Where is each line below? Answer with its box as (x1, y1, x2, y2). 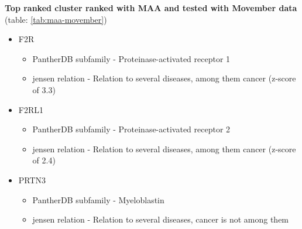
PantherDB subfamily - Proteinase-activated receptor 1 (32, 52, 231, 64)
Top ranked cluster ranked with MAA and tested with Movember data (5, 2, 297, 13)
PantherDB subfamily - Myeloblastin (32, 193, 164, 206)
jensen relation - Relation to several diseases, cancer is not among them (32, 213, 289, 225)
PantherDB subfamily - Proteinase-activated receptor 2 (32, 123, 231, 135)
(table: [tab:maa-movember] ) (5, 13, 107, 25)
